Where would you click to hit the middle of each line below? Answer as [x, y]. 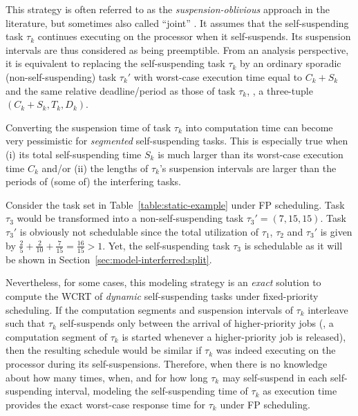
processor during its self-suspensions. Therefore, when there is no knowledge [167, 363]
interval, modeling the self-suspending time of [152, 391]
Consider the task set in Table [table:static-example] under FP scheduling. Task [175, 204]
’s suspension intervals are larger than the [248, 168]
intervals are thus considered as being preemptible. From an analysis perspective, [177, 49]
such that [26, 323]
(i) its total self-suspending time [74, 154]
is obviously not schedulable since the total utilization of [139, 231]
